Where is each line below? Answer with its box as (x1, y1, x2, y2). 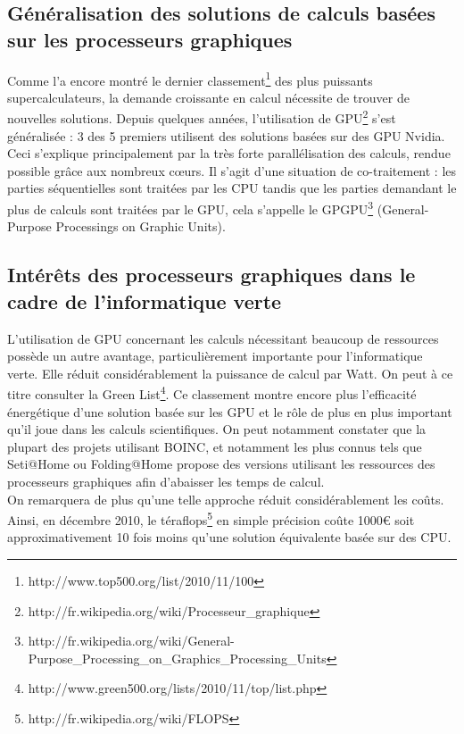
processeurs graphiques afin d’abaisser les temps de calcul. (7, 471, 325, 490)
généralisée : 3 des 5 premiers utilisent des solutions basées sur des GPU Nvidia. (7, 126, 445, 145)
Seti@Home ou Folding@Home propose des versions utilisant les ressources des (7, 455, 435, 473)
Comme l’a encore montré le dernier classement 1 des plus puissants (7, 68, 373, 89)
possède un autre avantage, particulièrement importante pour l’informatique (7, 346, 423, 365)
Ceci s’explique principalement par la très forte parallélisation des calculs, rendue (7, 144, 451, 163)
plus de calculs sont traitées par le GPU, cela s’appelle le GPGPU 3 (7, 197, 374, 218)
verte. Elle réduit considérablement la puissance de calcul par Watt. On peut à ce (7, 363, 453, 382)
